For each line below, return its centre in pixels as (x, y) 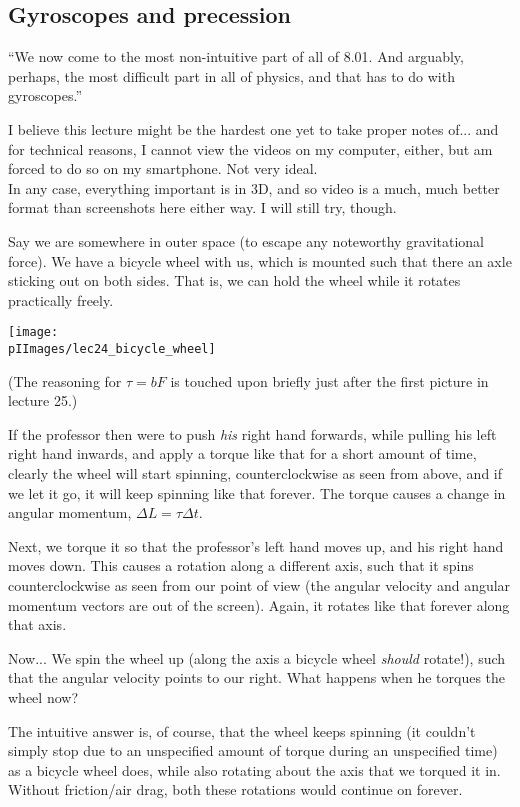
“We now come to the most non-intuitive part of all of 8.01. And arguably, (236, 56)
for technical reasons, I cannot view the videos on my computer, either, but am (250, 148)
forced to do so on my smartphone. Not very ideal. (163, 168)
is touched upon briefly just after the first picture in (329, 380)
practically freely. (61, 299)
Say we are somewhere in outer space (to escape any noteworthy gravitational (246, 240)
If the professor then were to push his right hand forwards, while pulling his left (252, 433)
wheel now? (43, 696)
